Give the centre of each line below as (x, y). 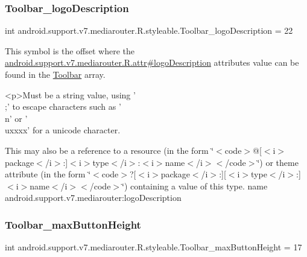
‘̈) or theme (278, 162)
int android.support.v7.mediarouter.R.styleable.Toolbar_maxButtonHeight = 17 (153, 247)
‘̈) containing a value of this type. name (195, 186)
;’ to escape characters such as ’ (63, 106)
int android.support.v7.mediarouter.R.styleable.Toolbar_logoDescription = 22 (149, 30)
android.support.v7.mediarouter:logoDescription (93, 198)
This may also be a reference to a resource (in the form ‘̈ (109, 150)
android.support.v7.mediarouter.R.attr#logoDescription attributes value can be (152, 62)
